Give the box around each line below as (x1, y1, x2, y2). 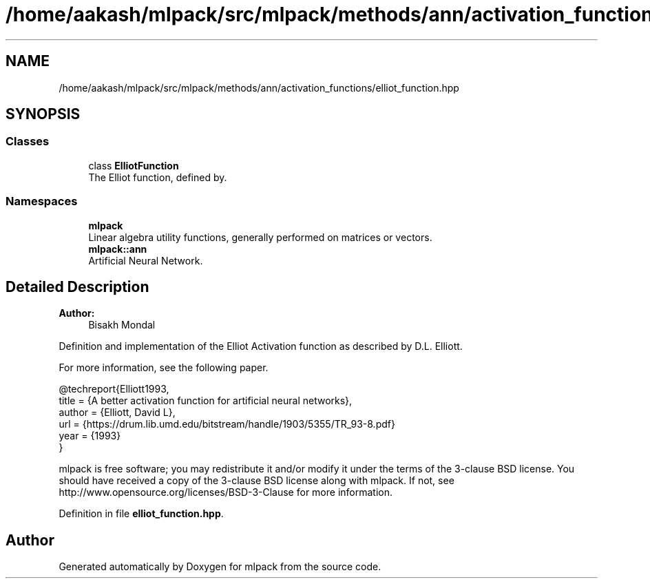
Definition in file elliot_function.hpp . (59, 508, 224, 520)
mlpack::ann (88, 242, 147, 255)
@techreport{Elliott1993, (59, 383, 169, 395)
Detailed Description (6, 278, 149, 295)
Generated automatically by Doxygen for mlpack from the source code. (59, 561, 381, 573)
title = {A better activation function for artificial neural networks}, (59, 395, 353, 407)
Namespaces (6, 194, 78, 209)
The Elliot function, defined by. (88, 171, 227, 183)
